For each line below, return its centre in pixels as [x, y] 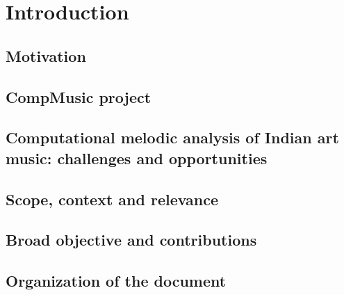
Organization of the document [116, 281]
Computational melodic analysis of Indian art [172, 137]
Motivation [46, 55]
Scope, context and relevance [112, 199]
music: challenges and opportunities [137, 158]
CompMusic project [79, 96]
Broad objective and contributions [131, 240]
